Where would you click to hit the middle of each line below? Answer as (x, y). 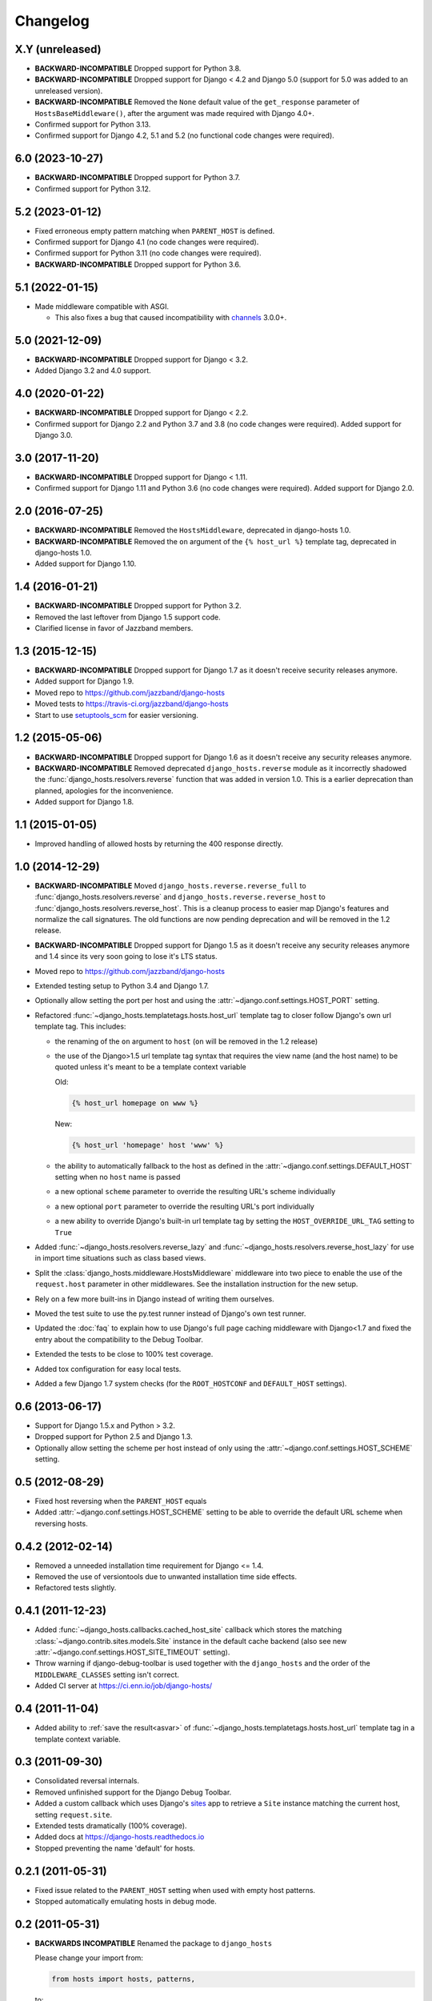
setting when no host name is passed (118, 1177)
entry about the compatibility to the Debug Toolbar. (119, 1339)
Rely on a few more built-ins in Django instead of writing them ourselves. (155, 1299)
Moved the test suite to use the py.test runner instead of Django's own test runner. (170, 1313)
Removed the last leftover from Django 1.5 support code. (128, 617)
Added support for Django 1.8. (84, 802)
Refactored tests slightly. (76, 1588)
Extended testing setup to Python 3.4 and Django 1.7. (122, 986)
